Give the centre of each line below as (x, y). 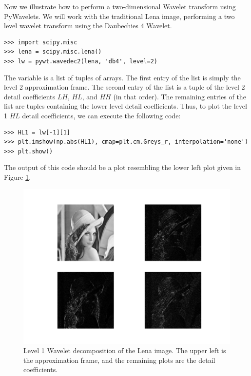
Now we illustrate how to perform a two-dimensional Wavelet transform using (120, 6)
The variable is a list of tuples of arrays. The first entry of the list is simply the (122, 77)
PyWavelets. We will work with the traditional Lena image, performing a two (119, 16)
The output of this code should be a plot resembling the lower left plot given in (123, 167)
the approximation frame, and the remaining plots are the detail (119, 360)
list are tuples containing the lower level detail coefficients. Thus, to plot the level (125, 106)
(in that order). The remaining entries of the (180, 96)
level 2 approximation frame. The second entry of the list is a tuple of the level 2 (125, 87)
